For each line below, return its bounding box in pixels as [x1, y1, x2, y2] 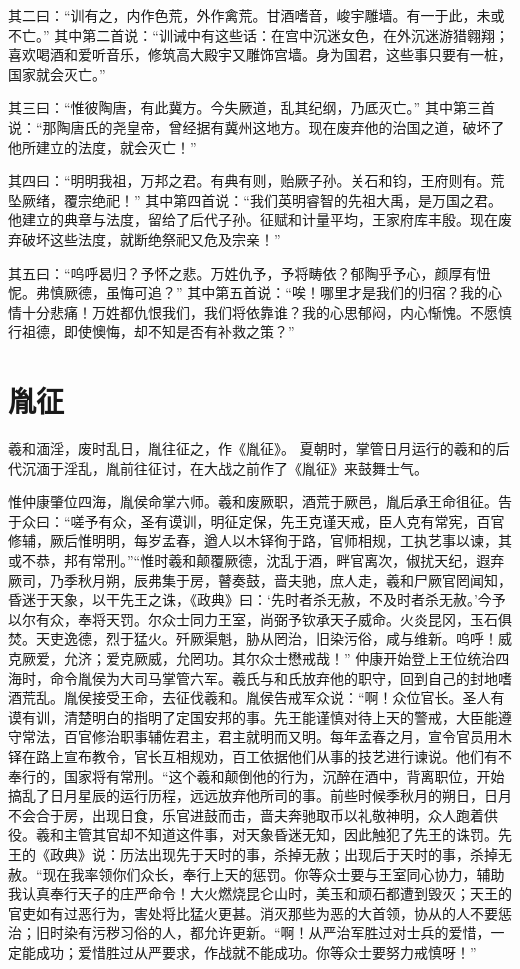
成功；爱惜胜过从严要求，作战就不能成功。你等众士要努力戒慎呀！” [35, 941, 477, 962]
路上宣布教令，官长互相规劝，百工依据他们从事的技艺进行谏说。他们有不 [35, 745, 512, 766]
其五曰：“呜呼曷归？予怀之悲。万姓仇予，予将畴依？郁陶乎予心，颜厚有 [8, 262, 477, 283]
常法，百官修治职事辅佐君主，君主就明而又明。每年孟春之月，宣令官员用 [21, 726, 498, 747]
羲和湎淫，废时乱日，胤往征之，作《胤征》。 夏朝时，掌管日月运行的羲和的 [8, 438, 496, 459]
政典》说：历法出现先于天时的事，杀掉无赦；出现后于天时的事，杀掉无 [49, 843, 512, 864]
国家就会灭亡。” [8, 63, 106, 84]
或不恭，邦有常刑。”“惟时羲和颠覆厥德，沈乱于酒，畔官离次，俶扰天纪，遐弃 [8, 550, 505, 570]
